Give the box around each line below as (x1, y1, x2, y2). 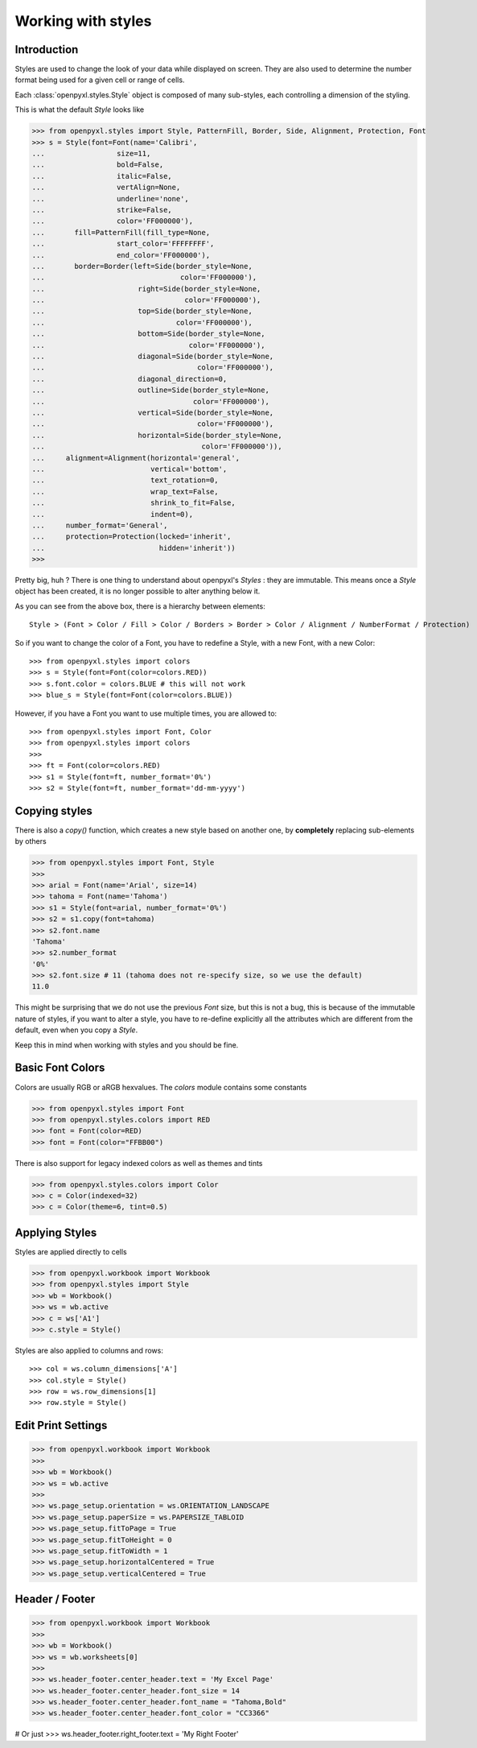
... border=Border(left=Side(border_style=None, (31, 262, 253, 271)
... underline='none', (31, 194, 189, 203)
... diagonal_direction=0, (31, 374, 228, 383)
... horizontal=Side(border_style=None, (31, 431, 282, 440)
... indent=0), (31, 510, 193, 519)
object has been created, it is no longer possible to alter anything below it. (14, 586, 261, 596)
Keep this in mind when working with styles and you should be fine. (14, 1039, 239, 1050)
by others (14, 837, 47, 846)
